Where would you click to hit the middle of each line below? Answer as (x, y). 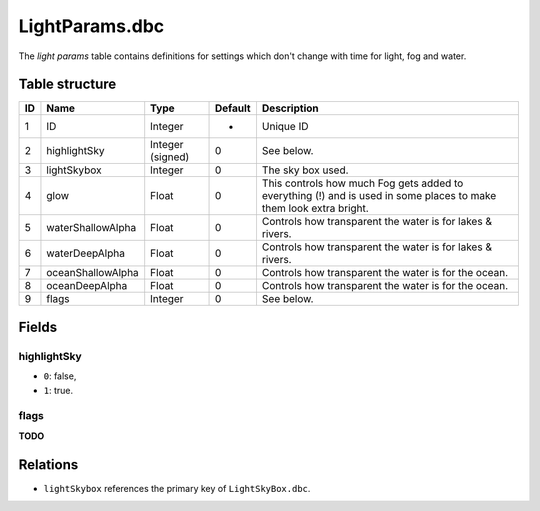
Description (290, 108)
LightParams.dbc (91, 26)
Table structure (67, 84)
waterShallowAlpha (91, 228)
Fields (38, 326)
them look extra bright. (315, 208)
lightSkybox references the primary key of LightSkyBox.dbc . (177, 488)
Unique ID (285, 127)
